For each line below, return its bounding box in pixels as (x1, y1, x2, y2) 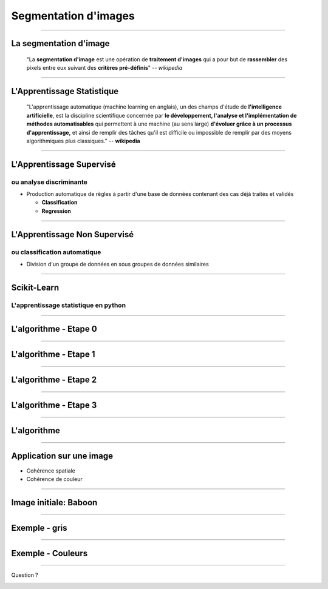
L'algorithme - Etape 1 (11, 349, 95, 360)
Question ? (11, 571, 39, 579)
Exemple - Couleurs (11, 548, 88, 558)
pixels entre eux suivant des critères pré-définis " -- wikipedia (26, 64, 183, 71)
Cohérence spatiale (26, 467, 75, 474)
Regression (41, 207, 71, 215)
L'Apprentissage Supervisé (11, 159, 117, 169)
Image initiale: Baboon (11, 497, 98, 508)
